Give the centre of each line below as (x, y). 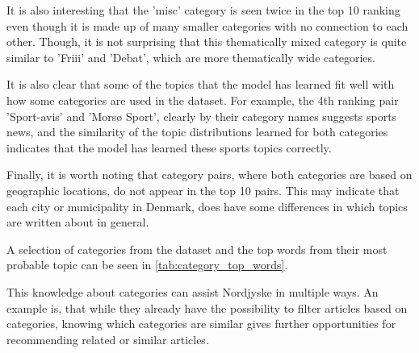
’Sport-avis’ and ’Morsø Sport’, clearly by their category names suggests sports (202, 116)
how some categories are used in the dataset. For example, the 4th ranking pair (203, 100)
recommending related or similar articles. (108, 339)
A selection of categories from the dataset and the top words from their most (197, 249)
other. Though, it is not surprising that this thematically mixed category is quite (207, 42)
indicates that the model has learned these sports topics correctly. (169, 147)
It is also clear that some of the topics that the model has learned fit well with (201, 84)
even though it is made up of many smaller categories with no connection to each (207, 25)
